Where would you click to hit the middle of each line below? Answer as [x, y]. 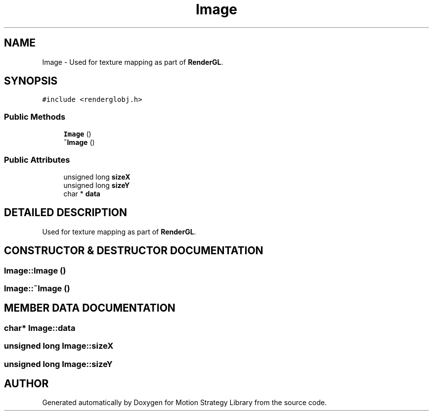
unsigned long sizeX [97, 177]
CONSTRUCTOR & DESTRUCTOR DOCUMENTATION [134, 251]
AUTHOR [26, 384]
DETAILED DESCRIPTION [66, 213]
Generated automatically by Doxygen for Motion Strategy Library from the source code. [185, 403]
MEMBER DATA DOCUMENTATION [90, 308]
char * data [82, 193]
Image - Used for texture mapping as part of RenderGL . [133, 62]
